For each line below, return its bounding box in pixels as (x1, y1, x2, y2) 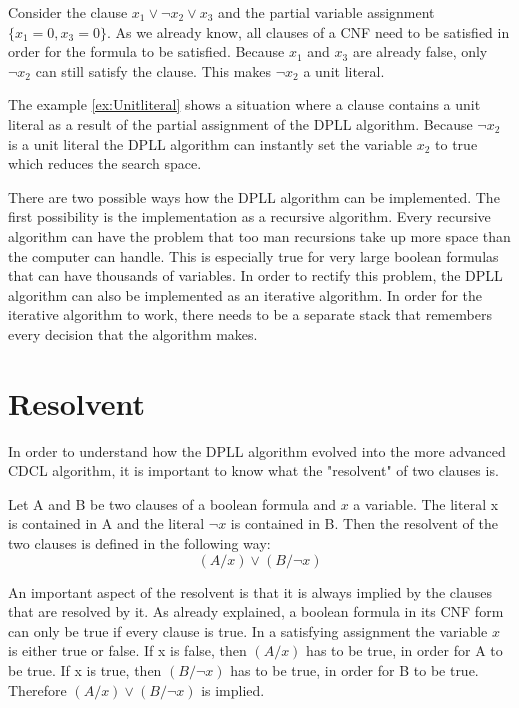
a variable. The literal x (353, 493, 499, 514)
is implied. (201, 679, 265, 700)
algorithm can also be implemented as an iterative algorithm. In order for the (8, 284, 483, 305)
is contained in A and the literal (8, 513, 205, 534)
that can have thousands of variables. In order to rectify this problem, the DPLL (8, 265, 503, 286)
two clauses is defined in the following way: (8, 533, 271, 553)
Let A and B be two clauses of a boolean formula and (8, 493, 337, 514)
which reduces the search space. (8, 153, 202, 174)
